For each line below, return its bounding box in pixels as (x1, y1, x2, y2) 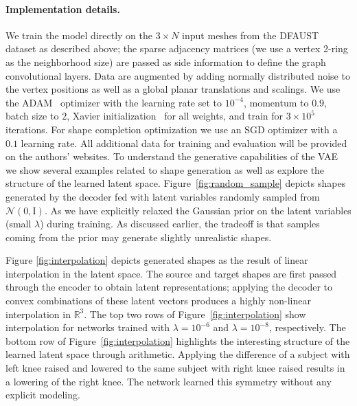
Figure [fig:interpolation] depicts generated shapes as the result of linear (5, 253, 308, 267)
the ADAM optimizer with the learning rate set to (5, 95, 222, 109)
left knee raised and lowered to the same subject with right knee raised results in (5, 361, 345, 375)
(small (5, 216, 32, 231)
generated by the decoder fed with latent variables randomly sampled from (5, 189, 320, 203)
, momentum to (243, 95, 309, 109)
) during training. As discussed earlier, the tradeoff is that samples (40, 216, 320, 231)
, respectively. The (268, 320, 346, 335)
